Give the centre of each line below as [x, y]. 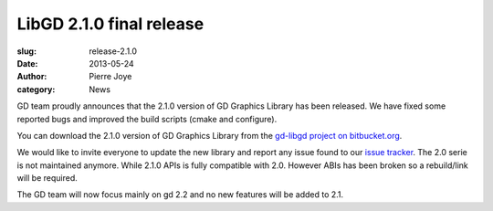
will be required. [47, 178]
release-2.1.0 [113, 51]
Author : [32, 77]
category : [36, 89]
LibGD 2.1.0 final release [110, 24]
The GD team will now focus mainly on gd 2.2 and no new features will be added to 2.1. [180, 195]
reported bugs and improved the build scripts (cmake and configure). [147, 119]
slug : [26, 51]
